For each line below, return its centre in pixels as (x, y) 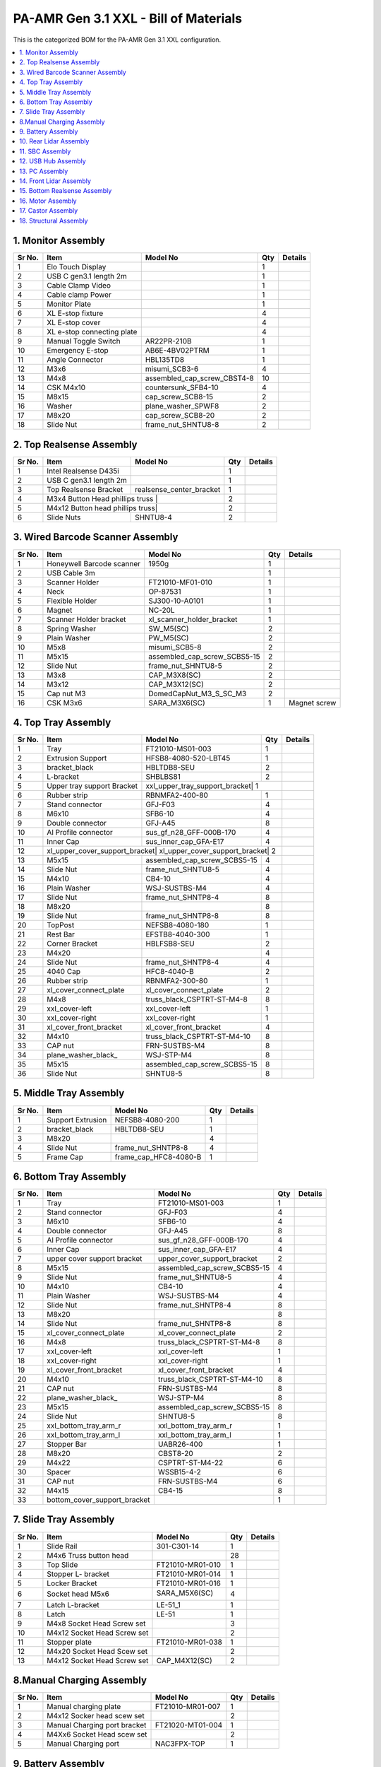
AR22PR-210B (168, 341)
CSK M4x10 (66, 387)
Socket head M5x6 (78, 1594)
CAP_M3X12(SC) (176, 684)
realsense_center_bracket (177, 489)
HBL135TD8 (165, 360)
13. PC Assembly (44, 171)
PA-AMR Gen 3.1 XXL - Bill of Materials (128, 18)
